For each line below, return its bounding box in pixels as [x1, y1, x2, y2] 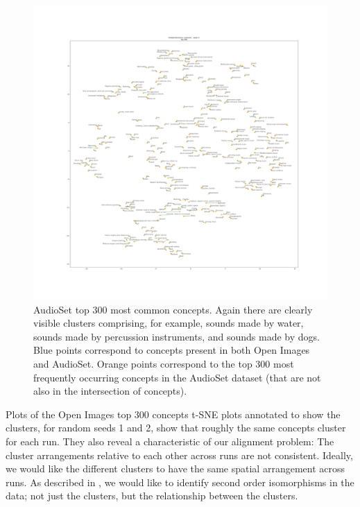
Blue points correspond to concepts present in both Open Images [33, 343, 310, 357]
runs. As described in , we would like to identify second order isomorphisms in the [6, 474, 354, 489]
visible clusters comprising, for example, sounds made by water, [33, 316, 304, 330]
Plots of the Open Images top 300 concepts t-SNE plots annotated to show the [6, 406, 341, 421]
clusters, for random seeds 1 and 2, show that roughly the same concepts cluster [6, 420, 346, 435]
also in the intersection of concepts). [33, 384, 187, 398]
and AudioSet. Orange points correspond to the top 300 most [33, 356, 294, 370]
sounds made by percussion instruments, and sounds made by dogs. [33, 329, 320, 343]
